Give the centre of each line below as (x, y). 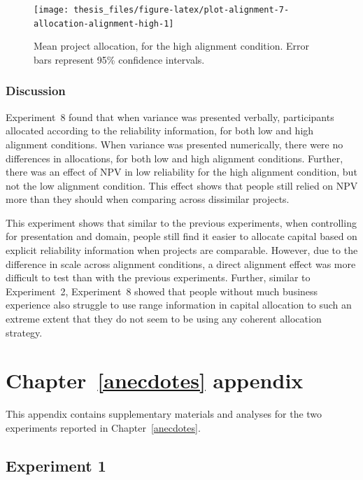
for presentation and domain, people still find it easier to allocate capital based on (181, 236)
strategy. (24, 332)
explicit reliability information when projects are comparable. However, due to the (182, 250)
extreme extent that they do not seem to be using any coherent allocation (164, 319)
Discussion (36, 91)
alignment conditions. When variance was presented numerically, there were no (175, 144)
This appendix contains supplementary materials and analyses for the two (164, 414)
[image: (51, 10)
